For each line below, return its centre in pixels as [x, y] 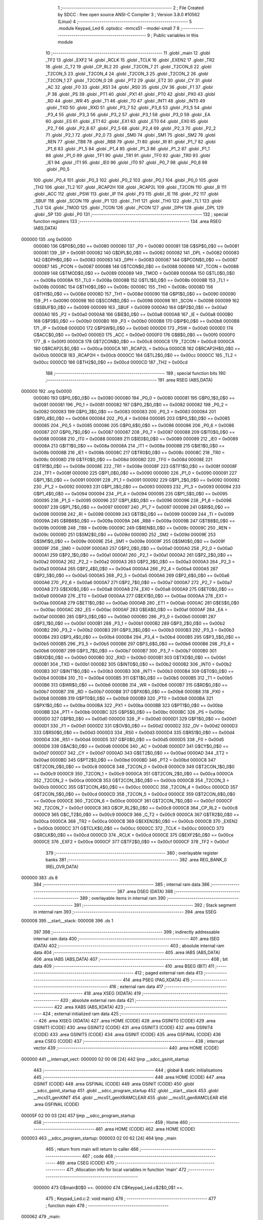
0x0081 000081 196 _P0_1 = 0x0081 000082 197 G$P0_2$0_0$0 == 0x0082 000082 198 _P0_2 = [131, 405]
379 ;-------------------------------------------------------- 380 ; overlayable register [132, 853]
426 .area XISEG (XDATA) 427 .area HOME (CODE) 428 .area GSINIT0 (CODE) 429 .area [127, 1020]
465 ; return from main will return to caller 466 [92, 1149]
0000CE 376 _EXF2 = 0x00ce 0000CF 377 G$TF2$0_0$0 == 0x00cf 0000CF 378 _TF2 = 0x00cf [131, 842]
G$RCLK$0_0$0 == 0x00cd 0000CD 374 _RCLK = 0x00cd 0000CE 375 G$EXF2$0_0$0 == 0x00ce [133, 835]
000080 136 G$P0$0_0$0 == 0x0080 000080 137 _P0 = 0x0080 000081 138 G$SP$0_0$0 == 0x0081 [136, 246]
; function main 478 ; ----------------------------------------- [107, 1205]
